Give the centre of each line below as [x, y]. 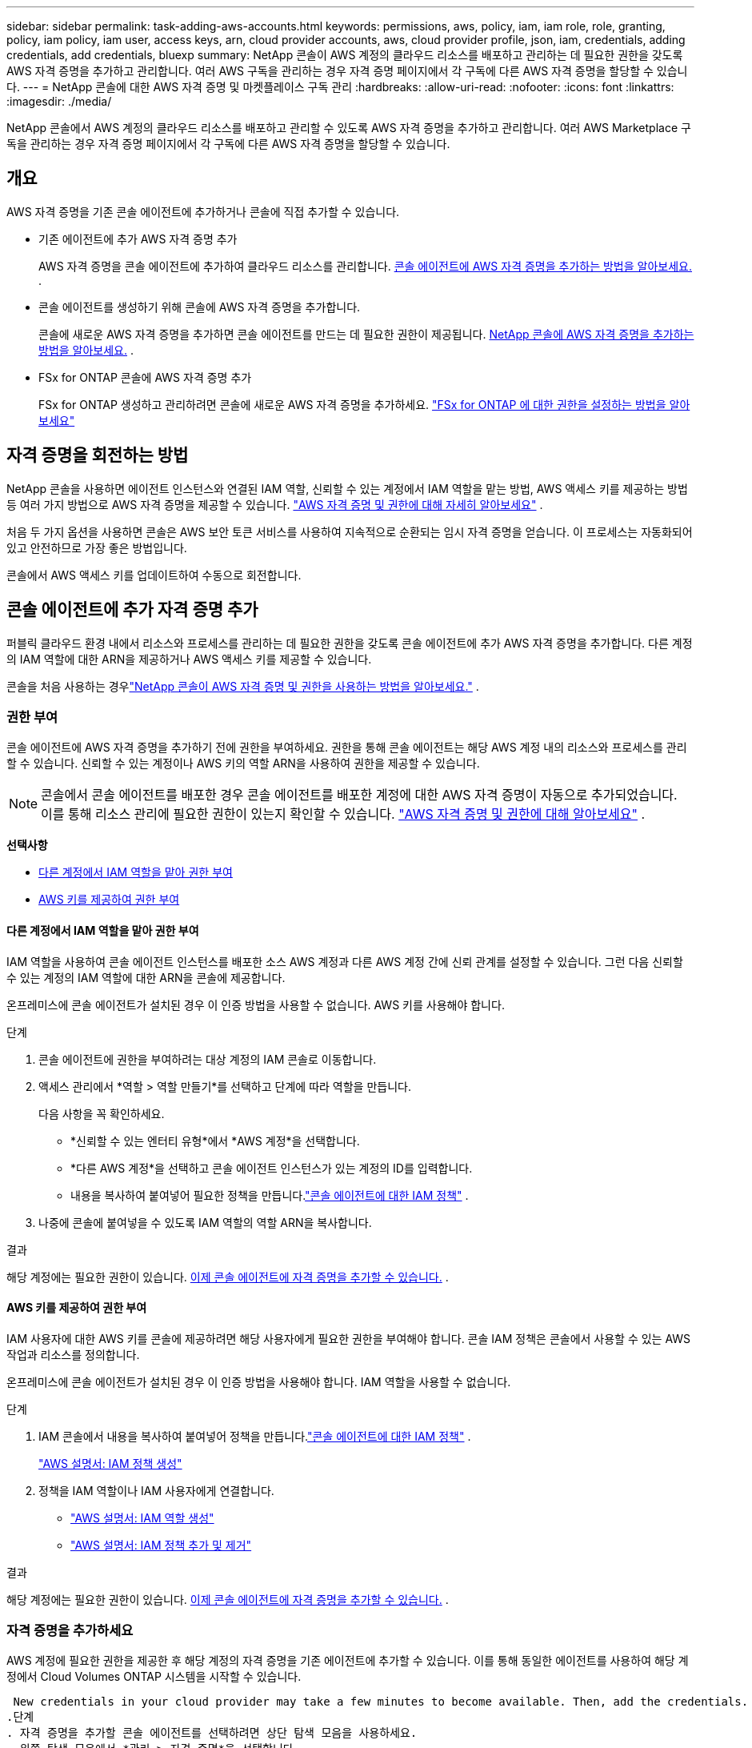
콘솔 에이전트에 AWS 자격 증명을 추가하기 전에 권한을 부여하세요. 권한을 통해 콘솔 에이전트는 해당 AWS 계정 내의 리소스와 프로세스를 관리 [347, 748]
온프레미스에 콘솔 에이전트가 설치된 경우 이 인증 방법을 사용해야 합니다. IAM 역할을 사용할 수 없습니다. [259, 1381]
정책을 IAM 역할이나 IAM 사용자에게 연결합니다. [156, 1490]
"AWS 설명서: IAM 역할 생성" [142, 1517]
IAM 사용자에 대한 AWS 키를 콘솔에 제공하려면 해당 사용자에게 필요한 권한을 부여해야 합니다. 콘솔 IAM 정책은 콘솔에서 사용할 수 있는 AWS [349, 1338]
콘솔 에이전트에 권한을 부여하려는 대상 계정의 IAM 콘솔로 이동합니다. [208, 1059]
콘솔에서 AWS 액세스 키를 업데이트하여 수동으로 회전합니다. [154, 575]
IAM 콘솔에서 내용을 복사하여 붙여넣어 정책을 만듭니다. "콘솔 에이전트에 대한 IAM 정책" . [255, 1436]
